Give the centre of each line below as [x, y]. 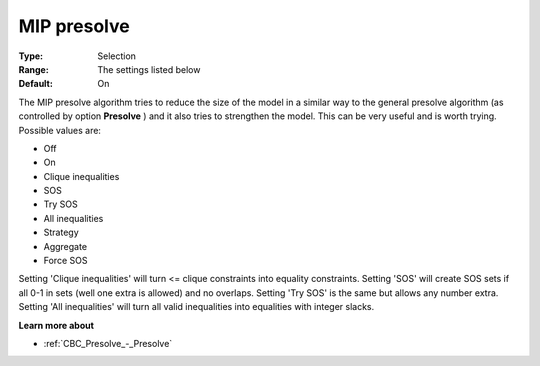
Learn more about [56, 325]
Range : [33, 69]
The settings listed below [149, 69]
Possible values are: [60, 130]
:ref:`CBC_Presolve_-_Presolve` [108, 343]
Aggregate [65, 246]
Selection [117, 56]
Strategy [61, 232]
